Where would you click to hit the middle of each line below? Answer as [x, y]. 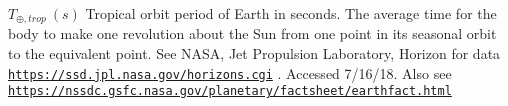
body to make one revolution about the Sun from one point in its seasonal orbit [252, 33]
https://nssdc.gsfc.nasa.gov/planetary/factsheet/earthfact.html [230, 91]
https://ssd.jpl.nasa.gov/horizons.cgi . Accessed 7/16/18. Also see [230, 72]
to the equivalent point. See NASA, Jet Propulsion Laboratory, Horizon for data [254, 53]
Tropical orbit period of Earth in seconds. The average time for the [291, 13]
